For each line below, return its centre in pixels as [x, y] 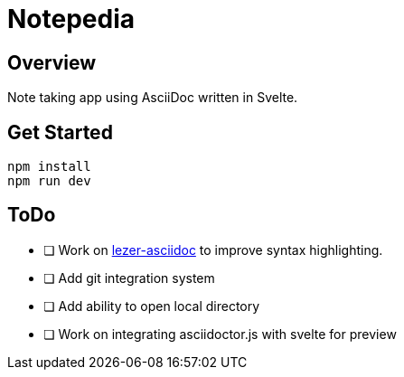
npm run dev [49, 181]
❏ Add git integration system [129, 278]
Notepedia [71, 19]
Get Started [60, 132]
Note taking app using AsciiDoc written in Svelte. [153, 98]
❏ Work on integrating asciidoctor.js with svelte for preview [220, 334]
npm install [49, 167]
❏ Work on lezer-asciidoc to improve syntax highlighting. [213, 250]
